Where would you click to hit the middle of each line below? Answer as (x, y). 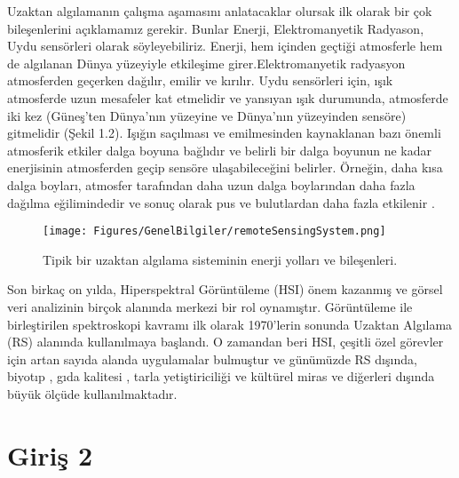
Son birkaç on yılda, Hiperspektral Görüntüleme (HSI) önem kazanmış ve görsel (225, 289)
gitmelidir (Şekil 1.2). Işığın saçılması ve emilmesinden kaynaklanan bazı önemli (224, 133)
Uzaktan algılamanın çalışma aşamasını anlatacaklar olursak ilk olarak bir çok (220, 11)
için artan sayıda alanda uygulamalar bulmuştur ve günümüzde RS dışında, (212, 358)
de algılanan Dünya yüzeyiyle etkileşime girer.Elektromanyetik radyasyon (206, 63)
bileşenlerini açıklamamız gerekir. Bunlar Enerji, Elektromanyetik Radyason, (216, 28)
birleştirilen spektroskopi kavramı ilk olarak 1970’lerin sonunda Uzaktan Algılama (230, 324)
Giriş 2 (50, 454)
